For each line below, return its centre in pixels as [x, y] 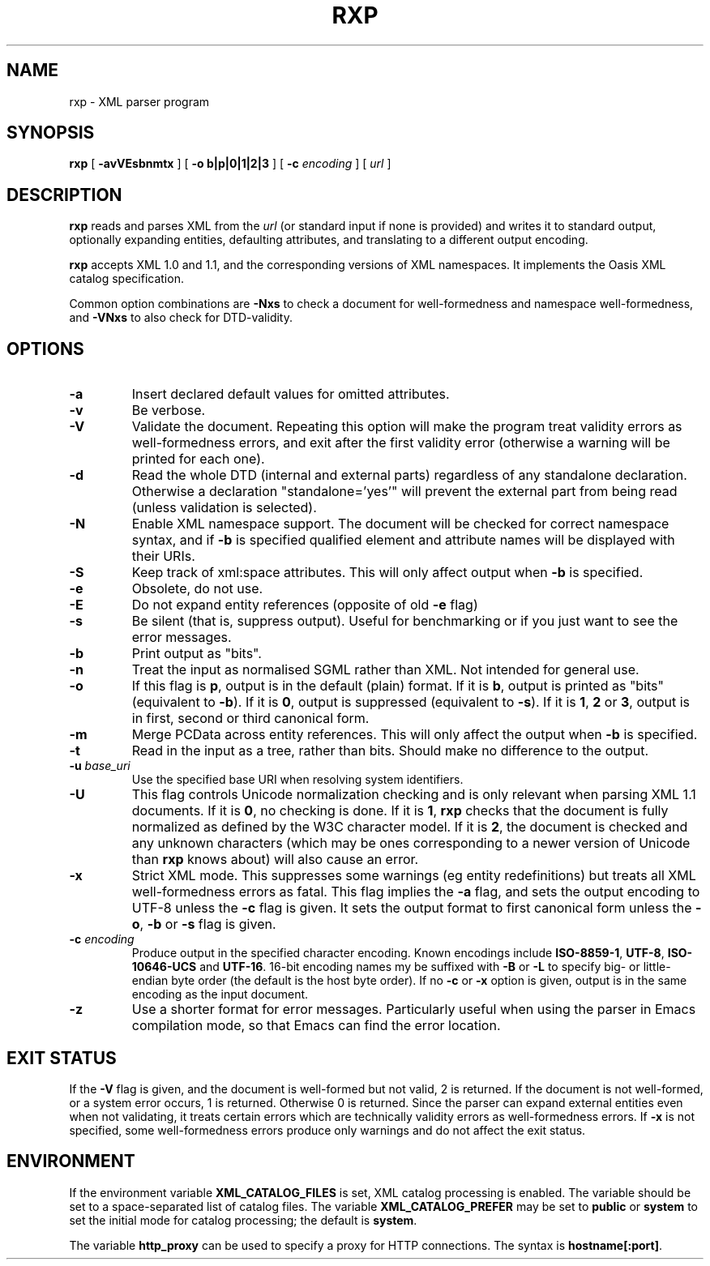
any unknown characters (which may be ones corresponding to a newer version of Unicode [411, 843]
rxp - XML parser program [139, 101]
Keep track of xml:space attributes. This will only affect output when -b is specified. [387, 573]
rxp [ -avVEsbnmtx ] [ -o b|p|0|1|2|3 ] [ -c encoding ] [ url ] [230, 164]
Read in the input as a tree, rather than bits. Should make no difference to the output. [390, 751]
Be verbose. [169, 411]
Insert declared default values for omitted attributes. [291, 394]
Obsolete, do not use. [197, 589]
